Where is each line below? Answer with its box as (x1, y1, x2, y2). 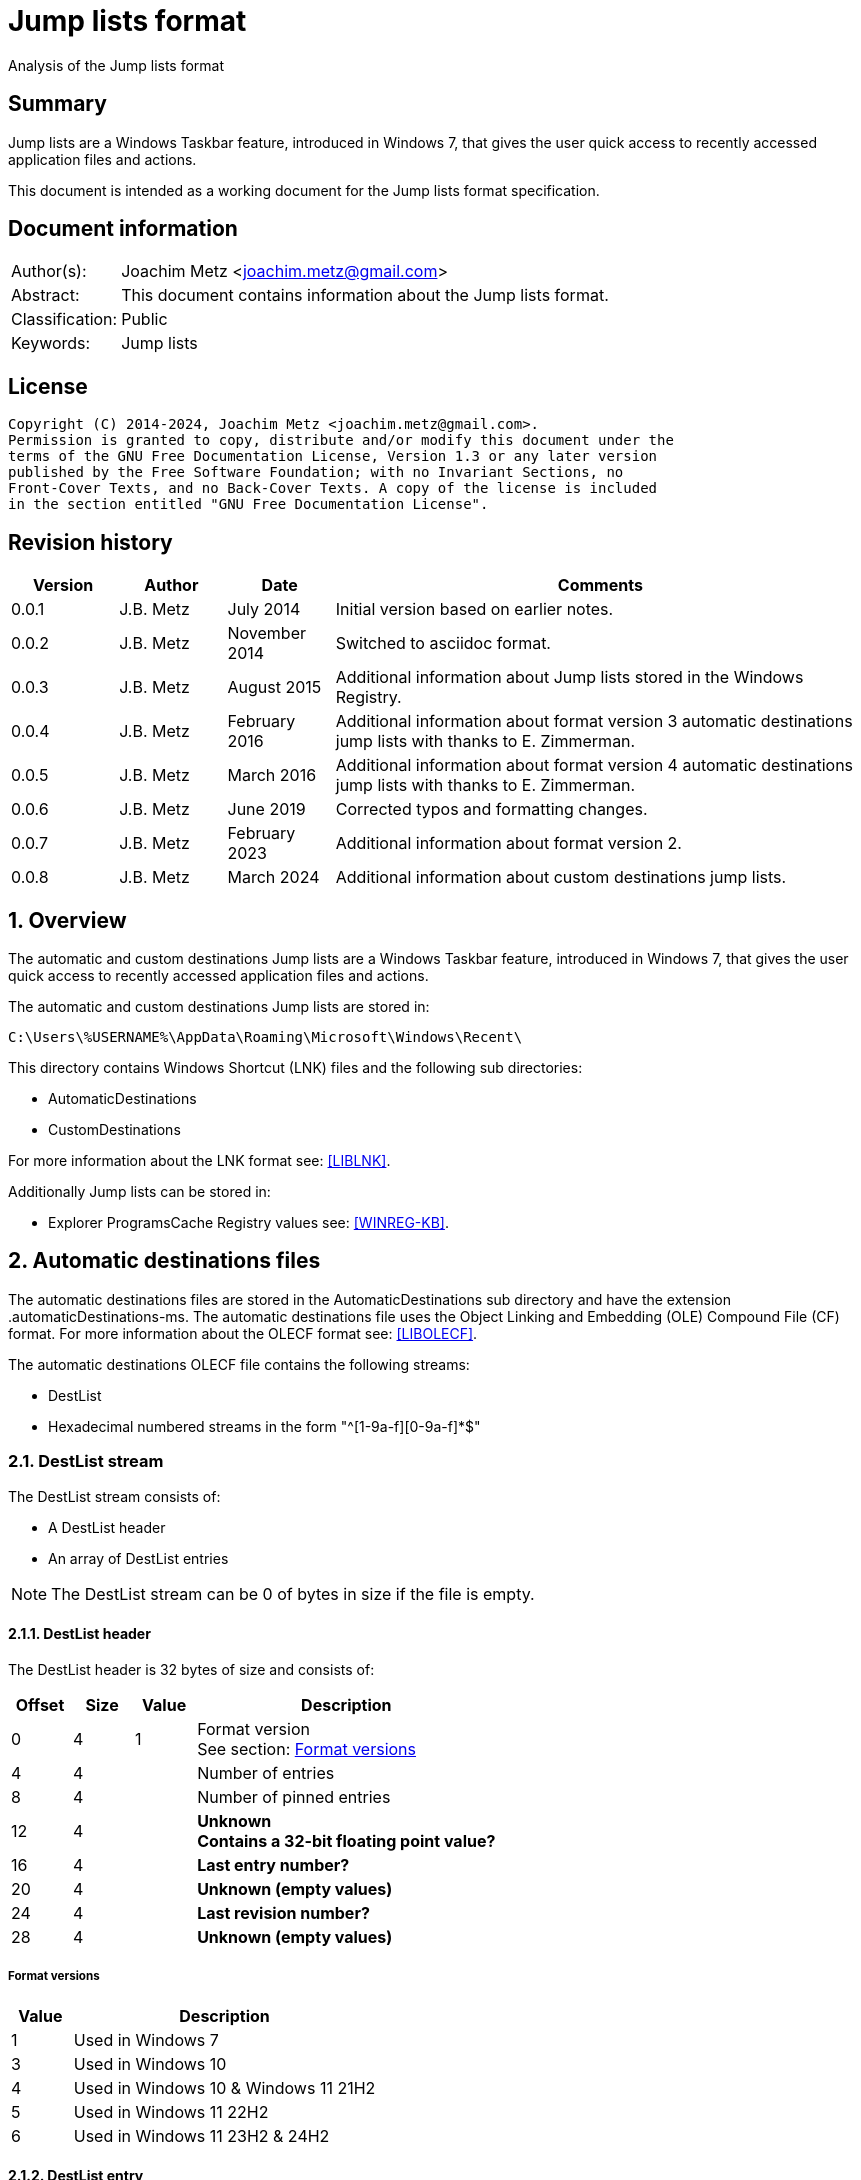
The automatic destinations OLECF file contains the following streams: (8, 1355, 470, 1373)
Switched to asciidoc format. (335, 633, 551, 654)
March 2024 (227, 867, 320, 888)
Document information (8, 216, 238, 242)
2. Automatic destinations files (8, 1248, 321, 1274)
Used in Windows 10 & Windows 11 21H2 (73, 2077, 376, 2098)
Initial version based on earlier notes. (335, 599, 614, 620)
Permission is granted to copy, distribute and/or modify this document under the (8, 432, 674, 449)
